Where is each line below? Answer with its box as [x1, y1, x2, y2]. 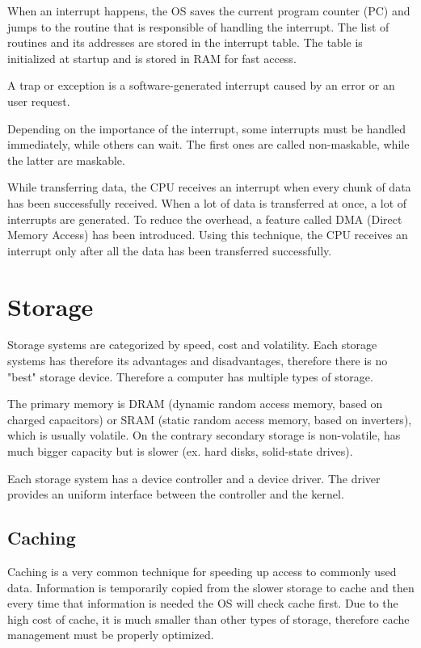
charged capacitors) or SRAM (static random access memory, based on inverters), [7, 410, 412, 427]
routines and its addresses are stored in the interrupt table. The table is [7, 34, 363, 51]
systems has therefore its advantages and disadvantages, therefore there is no [7, 352, 388, 369]
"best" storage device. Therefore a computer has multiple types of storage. [7, 368, 373, 385]
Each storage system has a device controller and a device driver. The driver [7, 469, 381, 486]
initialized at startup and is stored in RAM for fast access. [7, 49, 297, 66]
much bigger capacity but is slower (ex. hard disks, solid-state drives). [7, 443, 353, 459]
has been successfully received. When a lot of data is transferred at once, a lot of [7, 194, 407, 211]
